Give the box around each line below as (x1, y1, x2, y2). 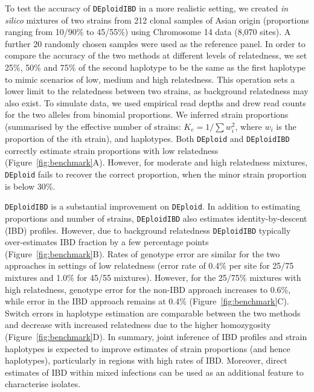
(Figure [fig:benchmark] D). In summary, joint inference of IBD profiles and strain (5, 330, 307, 342)
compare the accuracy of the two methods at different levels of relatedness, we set (5, 49, 307, 62)
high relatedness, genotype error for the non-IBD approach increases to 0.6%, (5, 283, 291, 295)
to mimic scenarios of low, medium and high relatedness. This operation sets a (5, 72, 295, 85)
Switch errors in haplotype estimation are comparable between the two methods (5, 306, 301, 319)
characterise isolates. (5, 378, 81, 390)
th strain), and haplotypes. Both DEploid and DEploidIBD (74, 132, 290, 145)
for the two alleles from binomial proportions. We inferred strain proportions (5, 108, 289, 121)
